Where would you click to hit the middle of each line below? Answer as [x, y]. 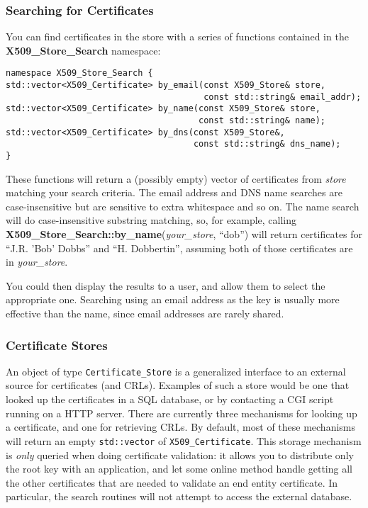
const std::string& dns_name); [267, 144]
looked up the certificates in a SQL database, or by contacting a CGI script [170, 399]
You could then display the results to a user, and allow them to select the [166, 285]
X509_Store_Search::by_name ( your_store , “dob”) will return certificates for [184, 234]
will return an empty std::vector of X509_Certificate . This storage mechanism [184, 440]
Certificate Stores [57, 345]
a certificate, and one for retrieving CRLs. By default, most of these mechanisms [181, 427]
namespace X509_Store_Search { [79, 73]
